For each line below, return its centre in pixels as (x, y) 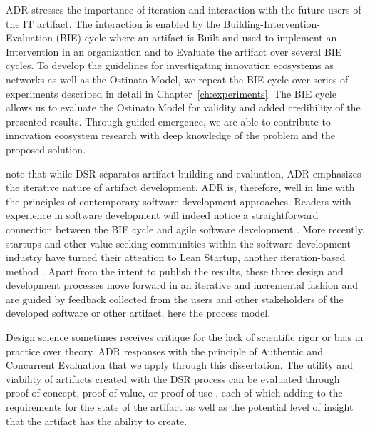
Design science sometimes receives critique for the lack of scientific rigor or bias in (185, 337)
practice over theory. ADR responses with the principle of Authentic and (164, 351)
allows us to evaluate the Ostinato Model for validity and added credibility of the (183, 107)
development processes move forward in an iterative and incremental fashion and (182, 285)
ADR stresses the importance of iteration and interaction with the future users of (184, 9)
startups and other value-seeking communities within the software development (178, 243)
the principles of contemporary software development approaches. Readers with (179, 201)
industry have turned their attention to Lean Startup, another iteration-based (176, 257)
